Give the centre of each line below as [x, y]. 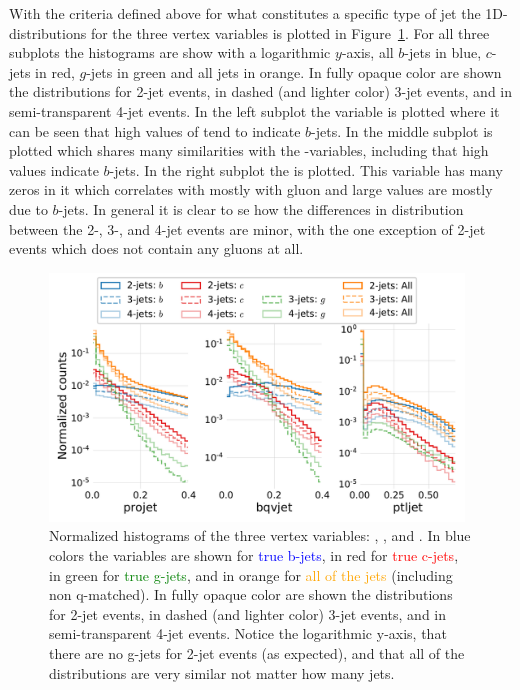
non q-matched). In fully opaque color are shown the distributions [251, 594]
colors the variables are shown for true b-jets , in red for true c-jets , [254, 555]
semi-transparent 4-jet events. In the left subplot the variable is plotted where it [254, 110]
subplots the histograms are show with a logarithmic [170, 52]
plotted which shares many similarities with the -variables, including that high [249, 150]
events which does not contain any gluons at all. [156, 248]
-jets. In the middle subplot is [402, 130]
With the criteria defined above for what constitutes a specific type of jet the [245, 13]
